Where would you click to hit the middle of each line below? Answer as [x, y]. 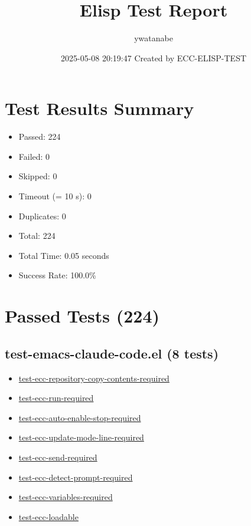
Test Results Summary [100, 108]
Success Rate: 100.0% [57, 275]
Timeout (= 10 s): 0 [55, 196]
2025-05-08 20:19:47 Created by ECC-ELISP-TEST [154, 57]
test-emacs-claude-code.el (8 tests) [112, 353]
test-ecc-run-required [56, 398]
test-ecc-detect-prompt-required [76, 477]
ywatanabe [154, 38]
